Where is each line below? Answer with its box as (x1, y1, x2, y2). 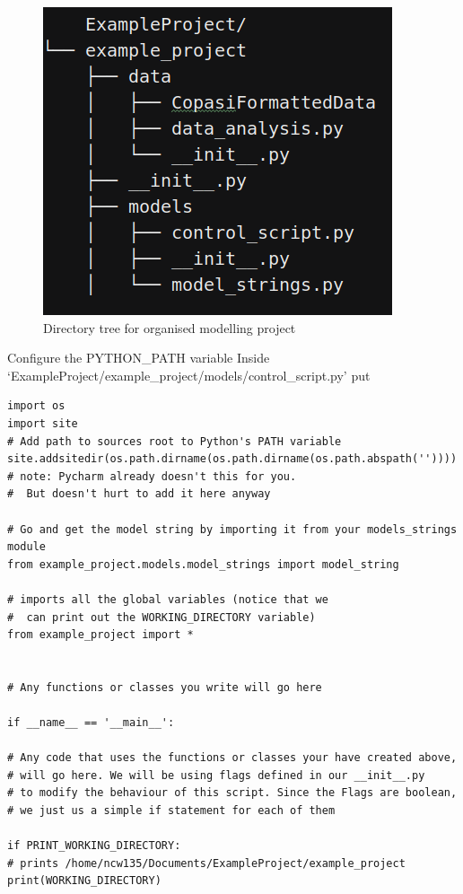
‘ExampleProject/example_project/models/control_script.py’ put (7, 365, 371, 384)
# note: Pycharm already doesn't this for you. (7, 469, 297, 483)
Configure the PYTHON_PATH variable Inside (7, 348, 270, 367)
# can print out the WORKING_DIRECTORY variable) (7, 610, 316, 624)
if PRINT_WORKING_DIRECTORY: (7, 839, 181, 853)
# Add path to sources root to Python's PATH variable (7, 434, 342, 448)
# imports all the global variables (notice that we (7, 592, 328, 606)
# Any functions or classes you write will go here (7, 680, 322, 694)
